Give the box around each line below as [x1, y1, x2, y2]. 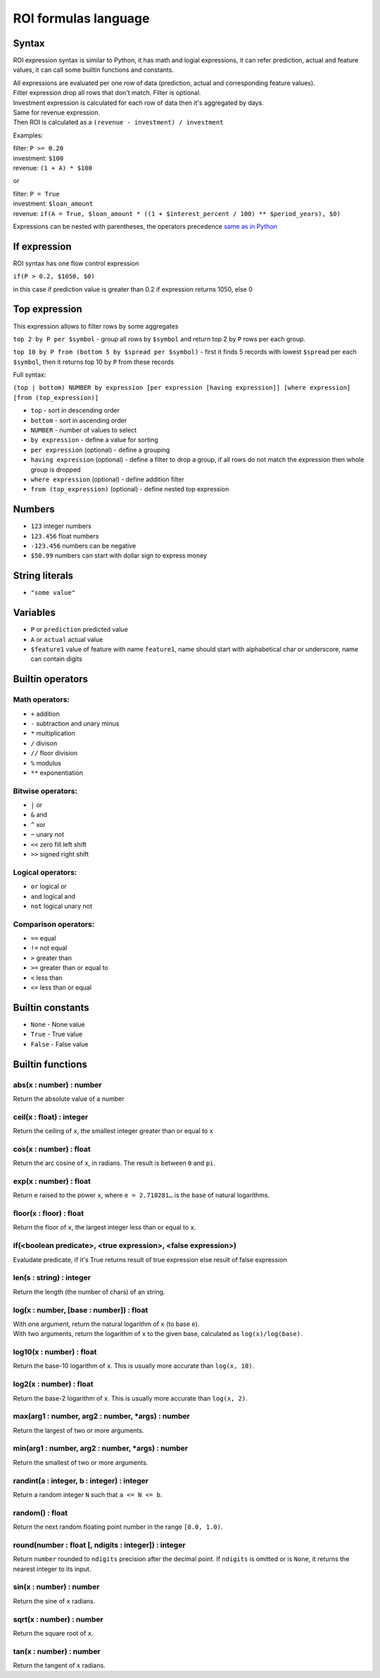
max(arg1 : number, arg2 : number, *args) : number [13, 1411, 190, 1421]
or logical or [30, 882, 67, 890]
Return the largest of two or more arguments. [13, 1426, 144, 1434]
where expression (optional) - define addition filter [30, 475, 184, 484]
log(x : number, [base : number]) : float [13, 1305, 148, 1315]
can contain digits [30, 655, 82, 663]
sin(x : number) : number [13, 1582, 100, 1592]
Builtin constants [13, 1002, 89, 1014]
